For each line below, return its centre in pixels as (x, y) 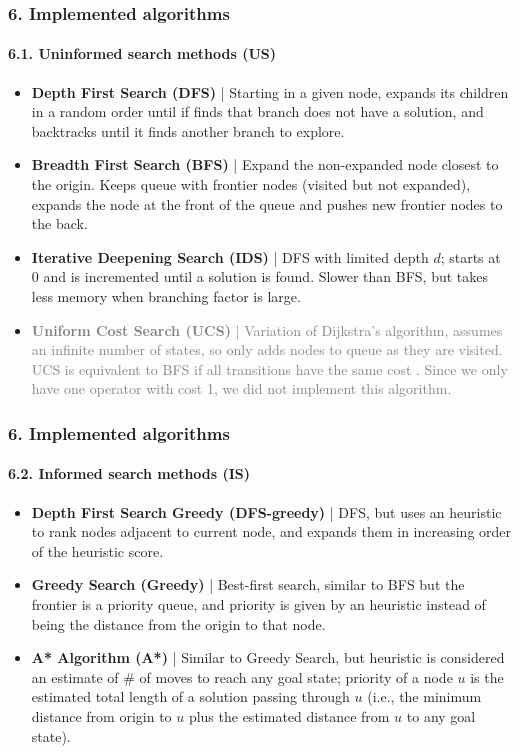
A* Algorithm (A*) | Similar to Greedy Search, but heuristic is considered (268, 657)
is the (487, 676)
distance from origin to (101, 715)
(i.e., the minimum (424, 696)
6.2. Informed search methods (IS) (129, 473)
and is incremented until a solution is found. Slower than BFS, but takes (265, 276)
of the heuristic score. (97, 550)
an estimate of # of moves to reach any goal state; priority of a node (242, 676)
